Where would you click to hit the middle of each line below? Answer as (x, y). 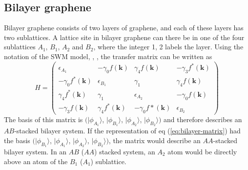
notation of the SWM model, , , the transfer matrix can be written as (108, 56)
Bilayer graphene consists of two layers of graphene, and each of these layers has (124, 28)
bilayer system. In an (35, 151)
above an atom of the (36, 161)
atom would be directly (202, 151)
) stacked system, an (125, 151)
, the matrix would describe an (155, 140)
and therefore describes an (203, 119)
